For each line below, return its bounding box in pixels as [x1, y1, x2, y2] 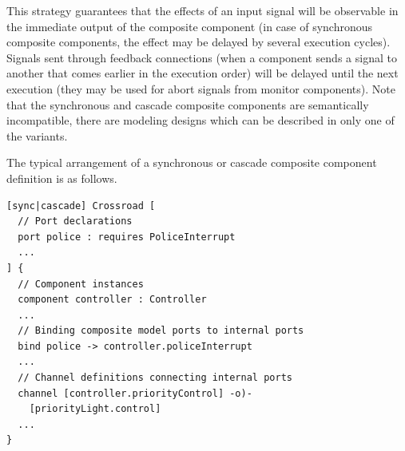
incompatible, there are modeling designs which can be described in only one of [6, 112, 395, 129]
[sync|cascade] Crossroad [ [6, 200, 156, 212]
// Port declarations [18, 216, 133, 227]
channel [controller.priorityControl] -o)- [18, 387, 252, 399]
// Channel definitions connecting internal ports [18, 372, 292, 384]
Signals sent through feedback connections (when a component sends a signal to [6, 49, 397, 65]
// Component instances [18, 278, 144, 290]
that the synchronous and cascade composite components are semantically [6, 96, 369, 113]
